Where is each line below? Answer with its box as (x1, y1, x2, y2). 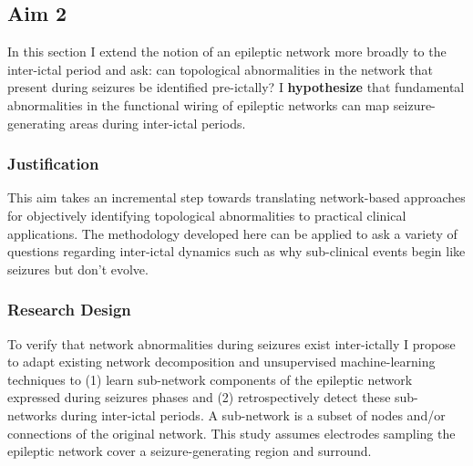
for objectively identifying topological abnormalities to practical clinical (7, 205, 406, 224)
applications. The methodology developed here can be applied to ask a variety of (7, 223, 458, 243)
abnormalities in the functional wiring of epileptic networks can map (7, 95, 390, 114)
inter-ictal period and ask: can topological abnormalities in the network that (7, 59, 434, 78)
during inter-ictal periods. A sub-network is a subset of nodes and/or (60, 405, 446, 424)
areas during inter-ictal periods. (69, 113, 246, 132)
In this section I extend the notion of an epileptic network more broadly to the (7, 42, 447, 61)
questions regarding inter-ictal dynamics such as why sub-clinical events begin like (7, 242, 466, 261)
